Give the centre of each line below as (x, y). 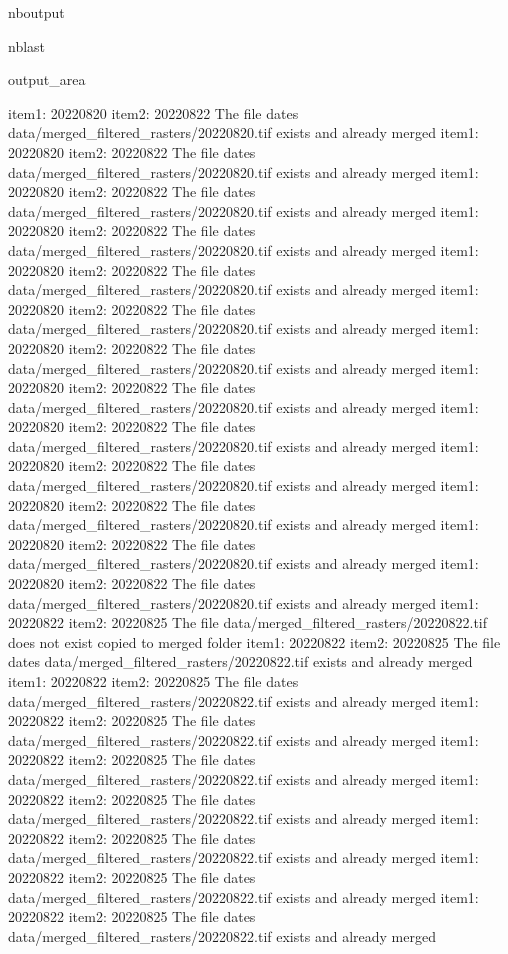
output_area (47, 79)
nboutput (36, 12)
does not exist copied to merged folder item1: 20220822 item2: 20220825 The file (254, 641)
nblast (27, 45)
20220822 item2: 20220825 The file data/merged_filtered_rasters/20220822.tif (248, 622)
